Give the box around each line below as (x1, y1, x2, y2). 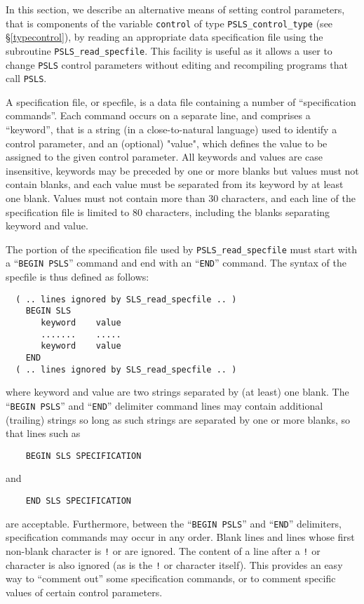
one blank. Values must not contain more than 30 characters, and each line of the (6, 190, 356, 205)
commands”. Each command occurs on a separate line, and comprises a (6, 108, 311, 123)
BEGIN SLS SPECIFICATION (25, 450, 142, 461)
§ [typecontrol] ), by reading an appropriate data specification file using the (6, 29, 323, 44)
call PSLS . (6, 71, 47, 86)
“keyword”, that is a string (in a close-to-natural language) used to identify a (6, 122, 337, 136)
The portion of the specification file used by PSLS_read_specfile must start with (6, 241, 358, 256)
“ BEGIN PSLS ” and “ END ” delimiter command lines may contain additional (6, 398, 323, 412)
